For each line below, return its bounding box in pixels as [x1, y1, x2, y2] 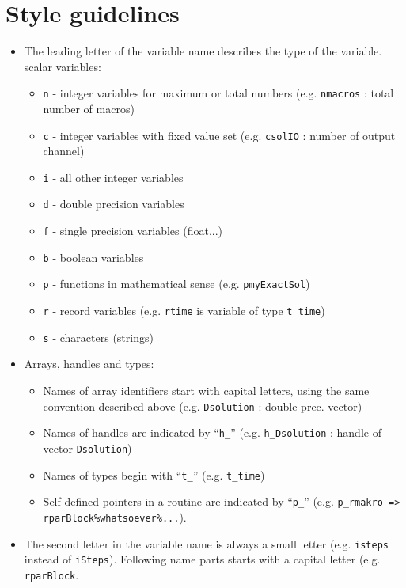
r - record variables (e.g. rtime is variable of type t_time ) [43, 302, 325, 319]
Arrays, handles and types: [24, 355, 154, 372]
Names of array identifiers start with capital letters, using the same [43, 382, 370, 398]
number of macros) [43, 100, 135, 116]
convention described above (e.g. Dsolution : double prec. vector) [43, 397, 362, 414]
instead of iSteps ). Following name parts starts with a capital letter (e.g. [24, 551, 381, 567]
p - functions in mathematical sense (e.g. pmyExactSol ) [43, 275, 310, 292]
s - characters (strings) [43, 328, 154, 345]
